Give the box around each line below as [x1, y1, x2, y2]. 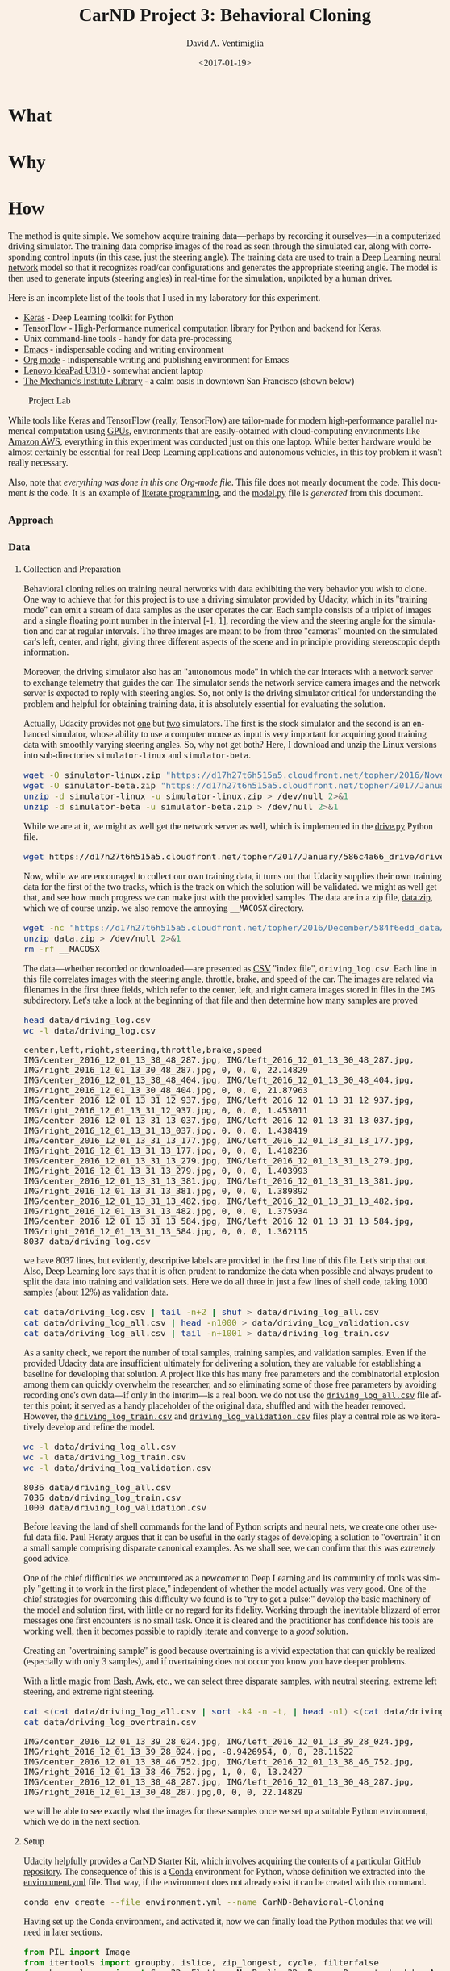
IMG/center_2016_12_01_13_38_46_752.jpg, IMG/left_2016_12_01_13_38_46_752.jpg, [23, 1756, 415, 1767]
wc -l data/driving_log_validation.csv [23, 1462, 212, 1473]
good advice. [23, 1552, 71, 1564]
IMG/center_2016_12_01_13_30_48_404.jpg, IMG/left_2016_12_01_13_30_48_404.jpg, [23, 1075, 415, 1086]
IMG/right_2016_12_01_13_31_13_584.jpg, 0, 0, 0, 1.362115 [23, 1226, 309, 1237]
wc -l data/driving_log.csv [23, 1025, 156, 1036]
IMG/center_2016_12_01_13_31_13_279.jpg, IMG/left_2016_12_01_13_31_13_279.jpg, [23, 1155, 415, 1167]
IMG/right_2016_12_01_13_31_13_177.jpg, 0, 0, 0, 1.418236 [23, 1145, 309, 1156]
